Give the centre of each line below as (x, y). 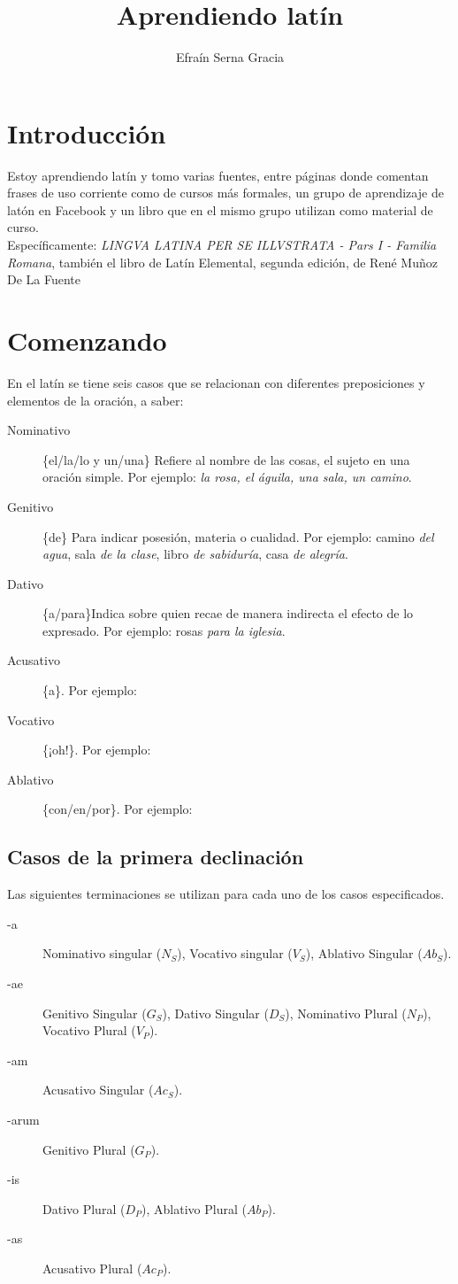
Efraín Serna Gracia (230, 57)
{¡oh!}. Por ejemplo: (97, 750)
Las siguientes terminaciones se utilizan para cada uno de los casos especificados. (226, 894)
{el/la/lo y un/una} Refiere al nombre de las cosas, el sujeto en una (226, 459)
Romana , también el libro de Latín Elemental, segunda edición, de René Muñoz (222, 262)
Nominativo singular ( (102, 953)
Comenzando (87, 340)
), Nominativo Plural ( (346, 1013)
